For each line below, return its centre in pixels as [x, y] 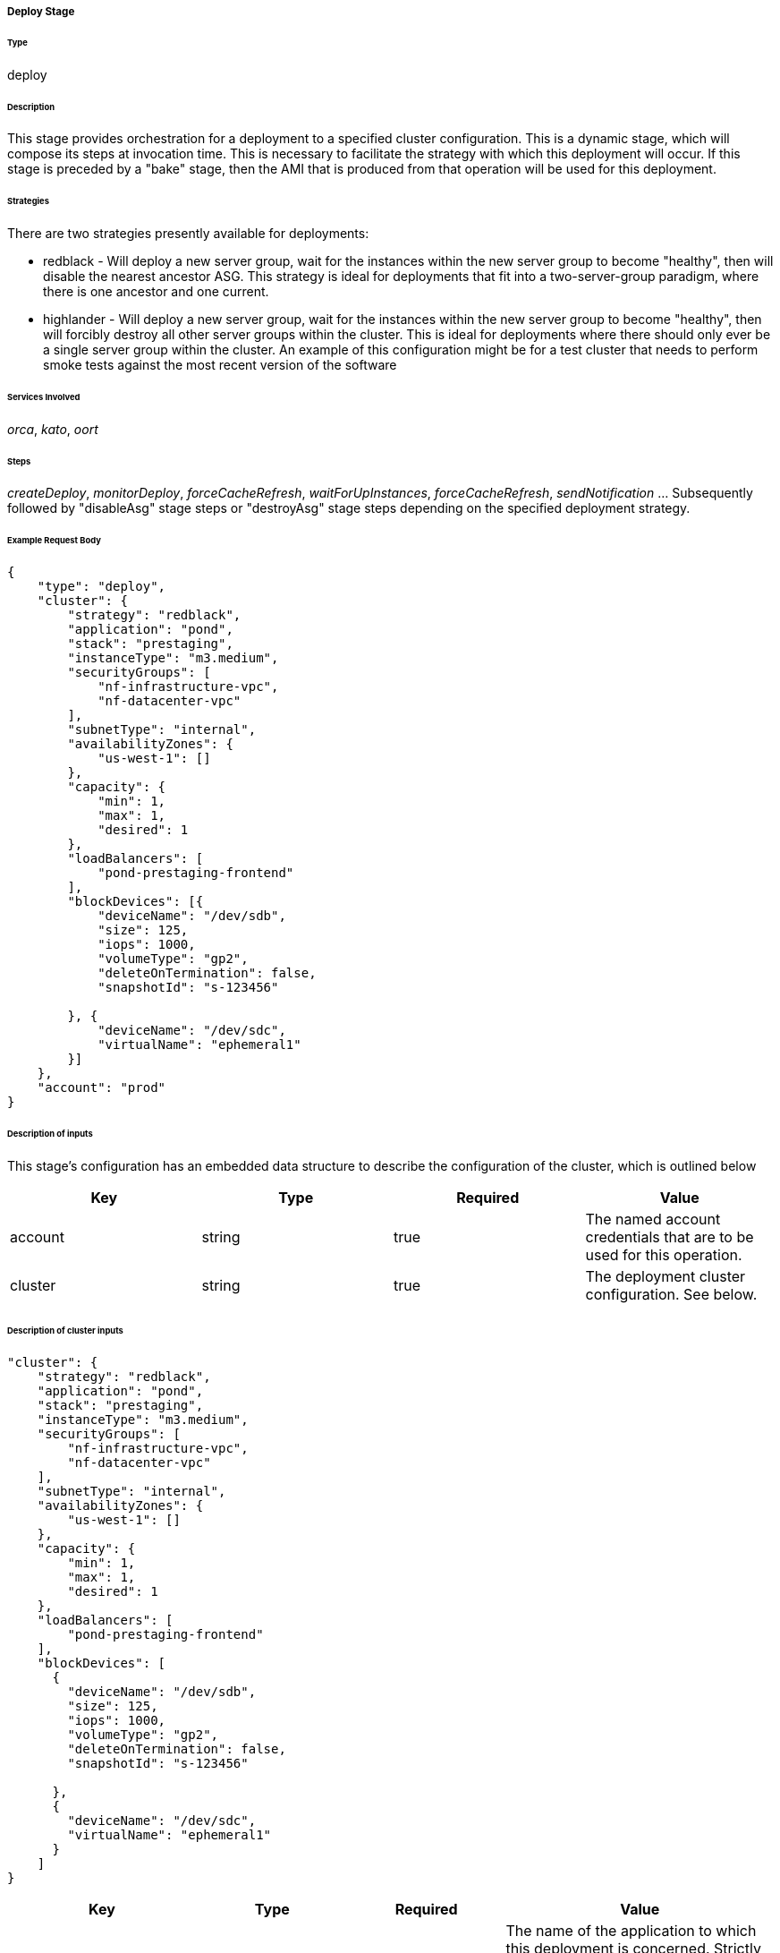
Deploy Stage [41, 12]
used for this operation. [664, 1254]
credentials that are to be [670, 1237]
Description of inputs [50, 1133]
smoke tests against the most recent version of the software [220, 365]
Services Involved [44, 397]
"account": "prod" [102, 1088]
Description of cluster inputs [65, 1330]
